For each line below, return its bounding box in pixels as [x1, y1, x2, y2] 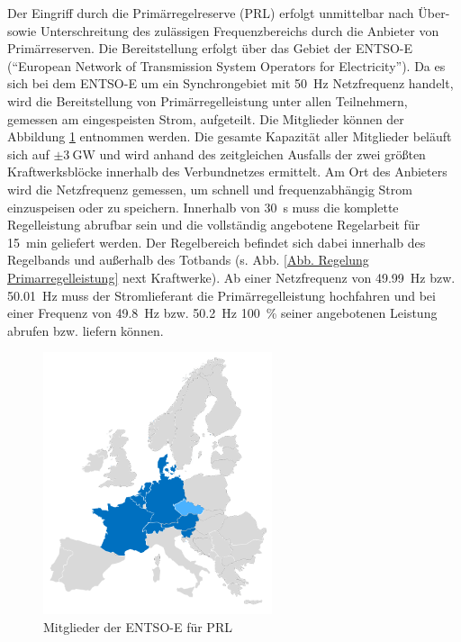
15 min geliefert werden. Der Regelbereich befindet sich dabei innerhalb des [7, 232, 426, 251]
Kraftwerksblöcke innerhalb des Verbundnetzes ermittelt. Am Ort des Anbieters [7, 162, 447, 181]
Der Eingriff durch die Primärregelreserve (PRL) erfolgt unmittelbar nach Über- [7, 4, 450, 22]
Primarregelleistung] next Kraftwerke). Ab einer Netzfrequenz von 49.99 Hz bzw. [7, 267, 456, 286]
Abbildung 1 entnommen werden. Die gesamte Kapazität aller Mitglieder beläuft [7, 127, 452, 146]
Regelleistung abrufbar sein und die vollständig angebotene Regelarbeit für [7, 215, 420, 234]
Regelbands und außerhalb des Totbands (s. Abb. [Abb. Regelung [7, 250, 369, 269]
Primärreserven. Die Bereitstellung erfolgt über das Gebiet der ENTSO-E [7, 39, 413, 58]
